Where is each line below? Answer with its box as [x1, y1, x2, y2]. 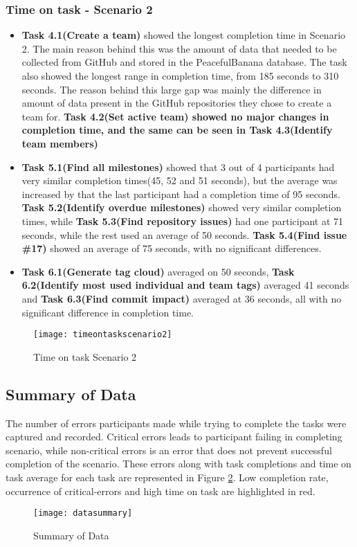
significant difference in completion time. [21, 305, 194, 319]
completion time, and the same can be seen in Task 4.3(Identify [21, 123, 333, 137]
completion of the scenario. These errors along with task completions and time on [6, 456, 351, 471]
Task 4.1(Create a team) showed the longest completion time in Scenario [21, 28, 346, 42]
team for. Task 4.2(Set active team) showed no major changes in [21, 109, 329, 123]
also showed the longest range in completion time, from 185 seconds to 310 [21, 69, 339, 82]
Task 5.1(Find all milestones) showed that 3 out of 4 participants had [21, 159, 335, 174]
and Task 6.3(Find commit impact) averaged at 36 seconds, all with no [21, 291, 342, 305]
